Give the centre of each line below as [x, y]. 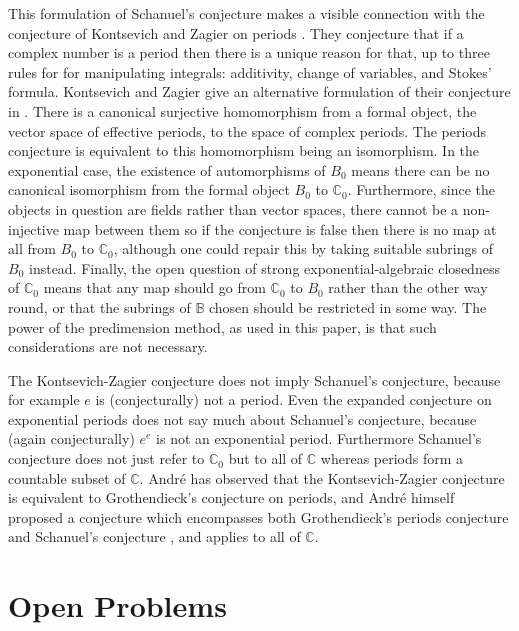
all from [32, 248]
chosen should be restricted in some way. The [347, 306]
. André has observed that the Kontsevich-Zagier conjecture [322, 477]
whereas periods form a [392, 458]
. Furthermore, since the [421, 189]
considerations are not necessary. [108, 346]
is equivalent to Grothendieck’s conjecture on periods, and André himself [231, 497]
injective [33, 228]
